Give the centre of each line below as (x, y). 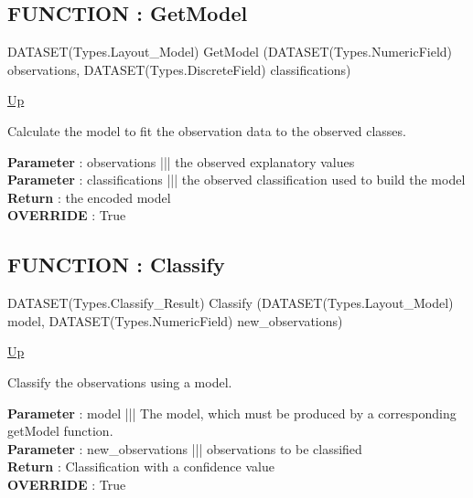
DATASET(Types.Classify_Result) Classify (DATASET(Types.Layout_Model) (231, 303)
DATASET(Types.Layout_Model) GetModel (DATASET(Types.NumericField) (230, 52)
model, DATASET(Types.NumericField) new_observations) (175, 320)
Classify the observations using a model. (120, 381)
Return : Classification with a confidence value (141, 466)
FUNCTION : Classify (116, 265)
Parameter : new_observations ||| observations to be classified (185, 448)
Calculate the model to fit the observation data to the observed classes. (207, 130)
